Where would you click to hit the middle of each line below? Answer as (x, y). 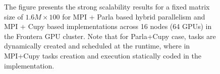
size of (14, 16)
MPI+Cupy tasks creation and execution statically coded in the (103, 55)
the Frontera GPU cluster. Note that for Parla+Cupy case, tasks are (110, 36)
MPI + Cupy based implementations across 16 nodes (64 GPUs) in (108, 26)
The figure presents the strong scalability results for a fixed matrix (107, 6)
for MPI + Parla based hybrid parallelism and (134, 16)
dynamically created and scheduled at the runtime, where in (97, 46)
